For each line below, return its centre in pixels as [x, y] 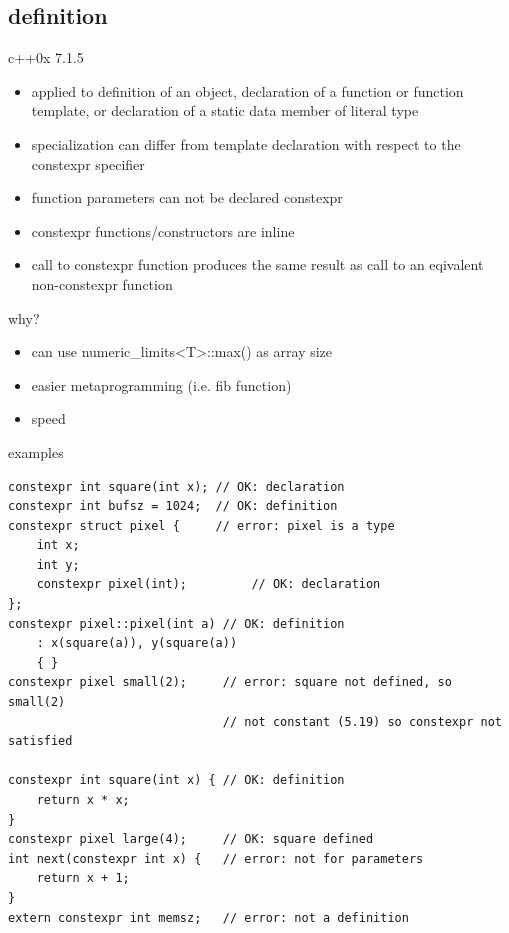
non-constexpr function [102, 283]
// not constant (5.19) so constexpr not [362, 721]
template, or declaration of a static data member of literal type [225, 110]
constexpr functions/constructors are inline [163, 230]
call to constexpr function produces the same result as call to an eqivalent [257, 264]
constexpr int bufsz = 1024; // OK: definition [173, 506]
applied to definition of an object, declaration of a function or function [247, 90]
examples [36, 451]
